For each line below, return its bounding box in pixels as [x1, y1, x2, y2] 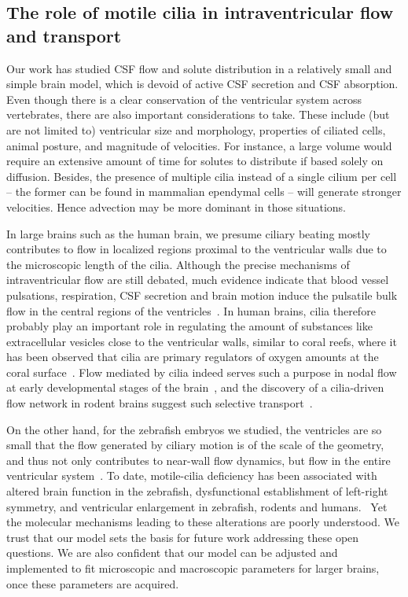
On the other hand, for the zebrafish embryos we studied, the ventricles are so [6, 421, 382, 437]
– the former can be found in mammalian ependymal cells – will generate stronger [6, 183, 402, 200]
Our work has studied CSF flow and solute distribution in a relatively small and [6, 60, 392, 76]
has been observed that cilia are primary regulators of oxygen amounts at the [6, 348, 379, 365]
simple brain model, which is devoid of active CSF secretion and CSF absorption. [6, 76, 399, 92]
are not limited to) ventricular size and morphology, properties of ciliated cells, [6, 121, 386, 138]
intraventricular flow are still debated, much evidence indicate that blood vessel [6, 271, 389, 288]
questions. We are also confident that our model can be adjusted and [6, 544, 338, 561]
